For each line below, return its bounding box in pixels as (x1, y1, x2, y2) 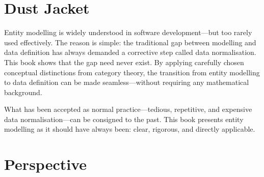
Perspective (4, 154, 87, 174)
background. (4, 86, 42, 97)
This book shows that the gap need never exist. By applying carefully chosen (4, 56, 244, 67)
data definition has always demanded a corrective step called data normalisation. (4, 47, 256, 57)
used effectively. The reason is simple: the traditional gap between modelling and (4, 37, 256, 47)
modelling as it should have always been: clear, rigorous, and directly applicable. (4, 124, 255, 134)
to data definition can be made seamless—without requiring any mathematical (4, 77, 249, 87)
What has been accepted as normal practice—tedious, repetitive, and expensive (4, 104, 252, 114)
